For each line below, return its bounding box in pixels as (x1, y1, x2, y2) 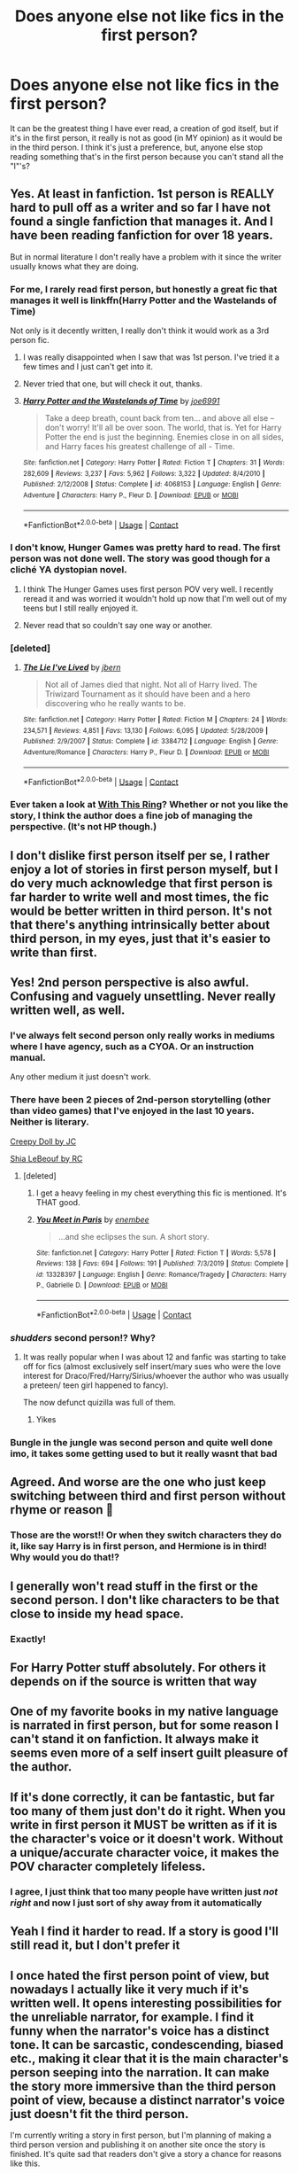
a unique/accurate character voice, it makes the (10, 1845, 279, 1860)
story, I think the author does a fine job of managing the (10, 809, 253, 822)
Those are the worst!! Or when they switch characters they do (10, 1529, 282, 1541)
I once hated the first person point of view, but (10, 1967, 270, 1982)
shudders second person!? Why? (10, 1331, 156, 1344)
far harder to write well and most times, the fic (10, 889, 270, 905)
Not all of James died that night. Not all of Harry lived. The (44, 679, 257, 689)
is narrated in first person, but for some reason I (10, 1717, 279, 1733)
